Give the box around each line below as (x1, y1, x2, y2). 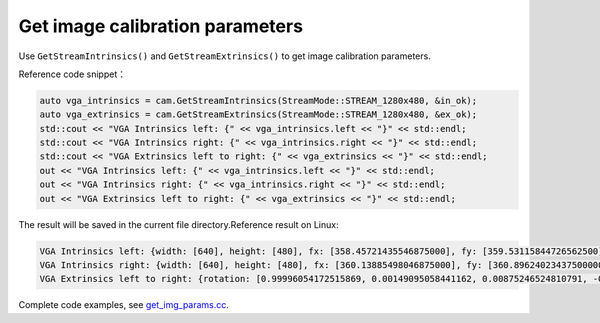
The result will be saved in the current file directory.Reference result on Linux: (18, 218, 339, 230)
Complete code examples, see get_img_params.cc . (18, 299, 230, 311)
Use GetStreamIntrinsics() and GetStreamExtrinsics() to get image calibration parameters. (18, 50, 432, 62)
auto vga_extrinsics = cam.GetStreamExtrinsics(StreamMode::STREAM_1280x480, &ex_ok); (39, 109, 478, 120)
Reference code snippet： (18, 68, 127, 80)
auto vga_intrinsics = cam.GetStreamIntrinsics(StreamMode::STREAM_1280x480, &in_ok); (39, 95, 478, 106)
